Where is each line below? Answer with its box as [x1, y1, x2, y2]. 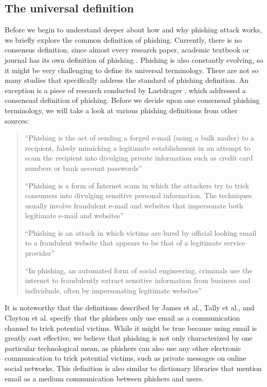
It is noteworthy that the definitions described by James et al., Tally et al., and [5, 302, 255, 313]
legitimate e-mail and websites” [25, 210, 124, 221]
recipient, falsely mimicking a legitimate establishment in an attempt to [25, 142, 251, 153]
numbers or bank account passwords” [25, 162, 142, 173]
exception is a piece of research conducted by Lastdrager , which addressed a [5, 84, 246, 95]
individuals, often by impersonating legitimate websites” [25, 285, 202, 295]
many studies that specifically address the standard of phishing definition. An [5, 75, 249, 85]
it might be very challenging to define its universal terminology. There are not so [5, 64, 259, 75]
